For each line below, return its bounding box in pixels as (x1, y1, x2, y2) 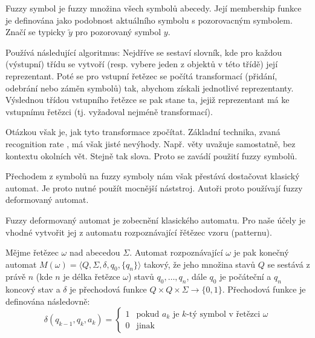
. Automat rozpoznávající (129, 246, 223, 259)
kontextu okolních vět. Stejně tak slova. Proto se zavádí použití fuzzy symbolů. (5, 149, 297, 162)
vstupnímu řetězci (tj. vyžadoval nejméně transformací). (5, 105, 213, 118)
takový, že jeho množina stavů (144, 257, 256, 270)
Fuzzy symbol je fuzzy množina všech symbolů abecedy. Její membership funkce (5, 2, 302, 14)
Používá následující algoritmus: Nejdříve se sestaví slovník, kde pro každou (5, 45, 282, 58)
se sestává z (267, 257, 310, 270)
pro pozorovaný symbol (75, 25, 161, 38)
